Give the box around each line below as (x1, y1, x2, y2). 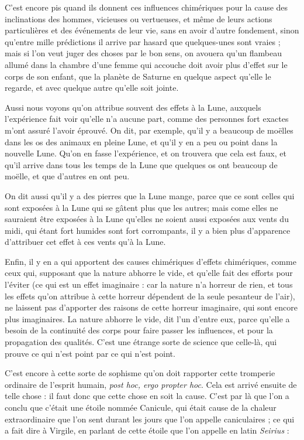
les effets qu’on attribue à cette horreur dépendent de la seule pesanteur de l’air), (5, 289, 295, 302)
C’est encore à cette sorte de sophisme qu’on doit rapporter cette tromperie (5, 367, 275, 379)
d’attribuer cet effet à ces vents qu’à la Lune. (5, 236, 166, 248)
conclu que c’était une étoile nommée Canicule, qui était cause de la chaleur (5, 401, 277, 413)
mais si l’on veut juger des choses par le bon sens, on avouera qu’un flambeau (5, 47, 282, 59)
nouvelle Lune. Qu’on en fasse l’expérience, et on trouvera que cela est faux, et (5, 147, 286, 159)
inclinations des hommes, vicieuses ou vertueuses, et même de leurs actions (5, 12, 272, 25)
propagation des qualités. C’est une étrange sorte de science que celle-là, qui (5, 336, 277, 348)
